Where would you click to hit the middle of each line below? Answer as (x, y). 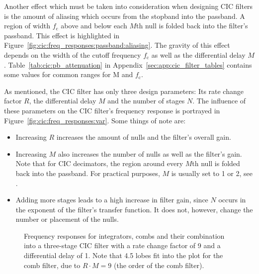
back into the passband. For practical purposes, (88, 173)
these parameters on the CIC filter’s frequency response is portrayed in (112, 110)
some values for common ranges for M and (69, 74)
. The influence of (219, 101)
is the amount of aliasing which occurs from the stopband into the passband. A (125, 16)
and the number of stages (146, 101)
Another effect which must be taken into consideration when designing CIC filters (129, 6)
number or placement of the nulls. (67, 219)
